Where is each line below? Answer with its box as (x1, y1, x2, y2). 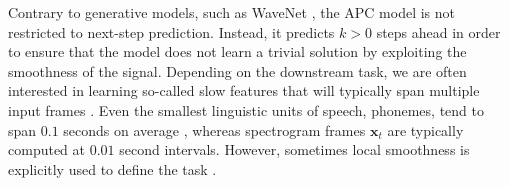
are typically (387, 119, 464, 140)
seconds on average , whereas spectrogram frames (63, 119, 366, 140)
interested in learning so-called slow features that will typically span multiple (8, 80, 480, 101)
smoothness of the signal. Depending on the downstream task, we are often (8, 60, 467, 81)
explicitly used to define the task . (8, 158, 217, 179)
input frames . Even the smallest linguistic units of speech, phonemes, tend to (8, 99, 484, 120)
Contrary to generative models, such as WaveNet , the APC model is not (8, 2, 456, 22)
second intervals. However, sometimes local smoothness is (119, 139, 470, 160)
